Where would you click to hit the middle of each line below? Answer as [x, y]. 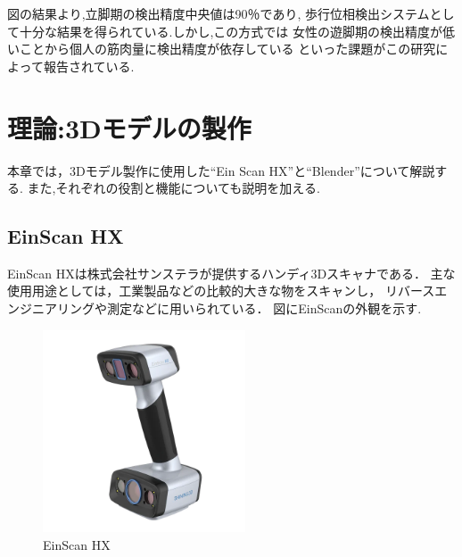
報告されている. [89, 66]
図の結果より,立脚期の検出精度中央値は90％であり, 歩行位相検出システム [219, 13]
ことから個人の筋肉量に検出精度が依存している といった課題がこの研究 [227, 49]
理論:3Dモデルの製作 [129, 127]
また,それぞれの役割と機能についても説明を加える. [173, 188]
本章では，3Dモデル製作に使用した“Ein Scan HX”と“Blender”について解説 [221, 170]
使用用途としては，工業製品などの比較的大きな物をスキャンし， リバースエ [227, 291]
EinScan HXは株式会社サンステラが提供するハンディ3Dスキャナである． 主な [231, 273]
